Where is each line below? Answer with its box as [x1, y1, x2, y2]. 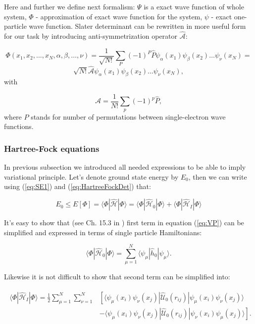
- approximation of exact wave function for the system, [36, 11, 203, 21]
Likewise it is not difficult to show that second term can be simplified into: [4, 271, 230, 282]
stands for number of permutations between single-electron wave [31, 111, 226, 122]
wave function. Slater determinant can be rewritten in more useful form [29, 21, 246, 31]
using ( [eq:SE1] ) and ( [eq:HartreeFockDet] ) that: [4, 181, 151, 192]
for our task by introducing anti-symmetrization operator [4, 31, 178, 41]
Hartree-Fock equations [4, 142, 100, 154]
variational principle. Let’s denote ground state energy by [4, 171, 179, 182]
